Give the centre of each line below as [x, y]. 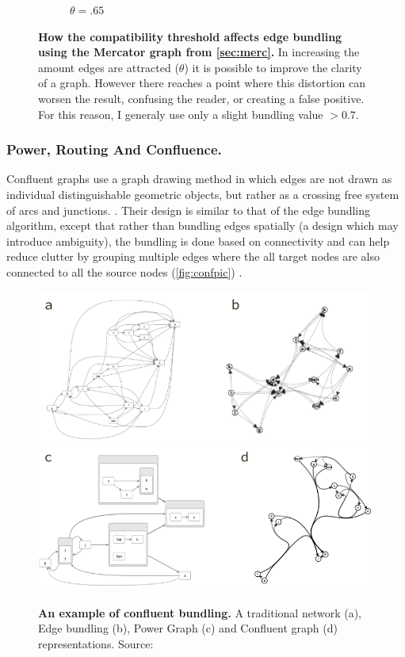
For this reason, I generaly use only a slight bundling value [181, 114]
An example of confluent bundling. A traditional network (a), [200, 612]
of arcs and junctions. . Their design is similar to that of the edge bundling [189, 210]
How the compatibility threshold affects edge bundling [190, 36]
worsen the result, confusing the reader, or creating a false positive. [201, 98]
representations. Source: [96, 643]
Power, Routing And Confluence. [114, 149]
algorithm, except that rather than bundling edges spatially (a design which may [202, 225]
